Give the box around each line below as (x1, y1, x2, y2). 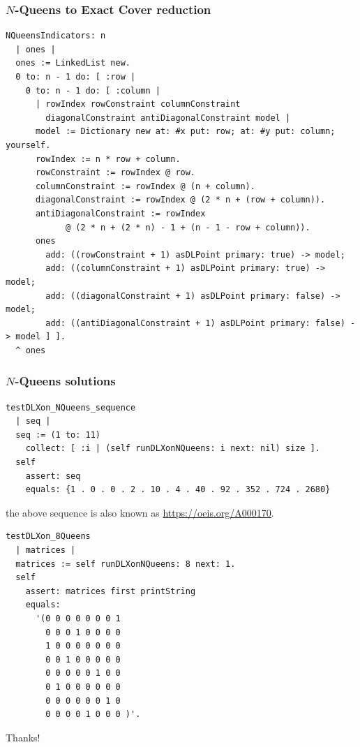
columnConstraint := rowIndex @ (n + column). (35, 181, 255, 191)
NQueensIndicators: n (6, 31, 106, 41)
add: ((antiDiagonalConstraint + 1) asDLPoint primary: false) (45, 318, 345, 328)
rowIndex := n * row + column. (35, 154, 181, 164)
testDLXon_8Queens (6, 531, 91, 542)
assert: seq (25, 471, 81, 481)
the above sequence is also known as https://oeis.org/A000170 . (6, 505, 274, 519)
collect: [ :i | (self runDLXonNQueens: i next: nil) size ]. (25, 443, 321, 454)
